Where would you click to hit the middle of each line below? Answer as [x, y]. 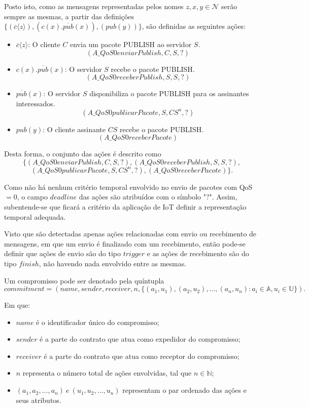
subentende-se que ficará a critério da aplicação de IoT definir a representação [125, 206]
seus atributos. [39, 400]
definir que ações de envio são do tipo [63, 253]
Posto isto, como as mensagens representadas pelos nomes [94, 6]
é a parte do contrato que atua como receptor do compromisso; [142, 356]
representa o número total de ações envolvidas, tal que [107, 373]
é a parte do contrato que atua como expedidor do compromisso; [140, 339]
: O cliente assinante [74, 129]
